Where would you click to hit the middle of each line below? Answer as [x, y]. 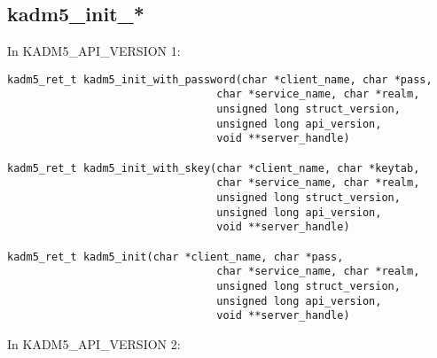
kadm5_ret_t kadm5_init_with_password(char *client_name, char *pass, [220, 79]
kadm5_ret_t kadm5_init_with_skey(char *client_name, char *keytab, [214, 168]
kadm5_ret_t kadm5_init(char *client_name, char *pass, [176, 257]
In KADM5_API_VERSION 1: [94, 51]
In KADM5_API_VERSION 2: [94, 343]
